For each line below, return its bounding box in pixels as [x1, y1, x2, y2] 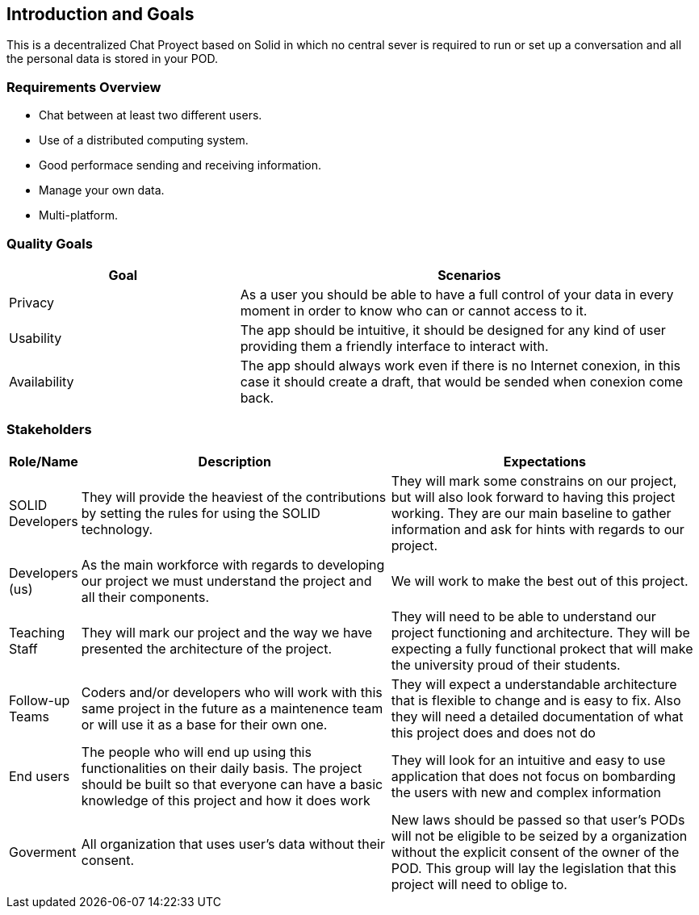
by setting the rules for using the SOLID [81, 504, 320, 521]
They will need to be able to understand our [391, 608, 656, 625]
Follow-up [9, 691, 70, 708]
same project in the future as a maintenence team [81, 700, 383, 717]
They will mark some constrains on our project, [391, 472, 677, 489]
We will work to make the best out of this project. [391, 572, 689, 589]
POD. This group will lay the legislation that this [391, 859, 676, 876]
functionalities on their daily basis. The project [81, 759, 362, 776]
